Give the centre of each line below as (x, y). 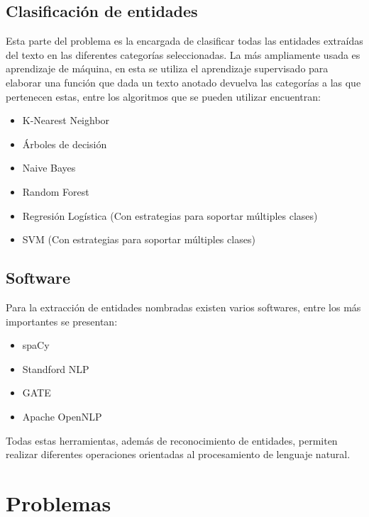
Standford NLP (56, 368)
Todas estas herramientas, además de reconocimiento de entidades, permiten (172, 440)
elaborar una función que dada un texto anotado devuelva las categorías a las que (183, 82)
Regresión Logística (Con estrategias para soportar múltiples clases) (170, 215)
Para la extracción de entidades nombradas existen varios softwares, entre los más (183, 307)
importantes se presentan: (62, 321)
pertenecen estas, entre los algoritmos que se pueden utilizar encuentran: (163, 96)
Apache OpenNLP (62, 416)
